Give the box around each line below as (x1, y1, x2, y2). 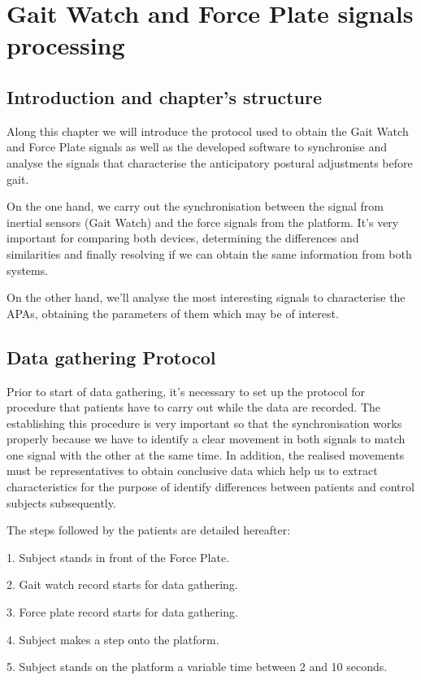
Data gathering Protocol (7, 344, 216, 369)
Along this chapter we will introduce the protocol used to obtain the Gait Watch (7, 122, 409, 139)
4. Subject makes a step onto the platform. (7, 630, 219, 647)
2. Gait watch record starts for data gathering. (7, 576, 238, 593)
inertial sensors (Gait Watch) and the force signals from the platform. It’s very (7, 213, 399, 230)
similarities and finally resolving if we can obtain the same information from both (7, 245, 412, 262)
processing (7, 28, 125, 62)
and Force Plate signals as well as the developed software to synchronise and (7, 138, 388, 155)
